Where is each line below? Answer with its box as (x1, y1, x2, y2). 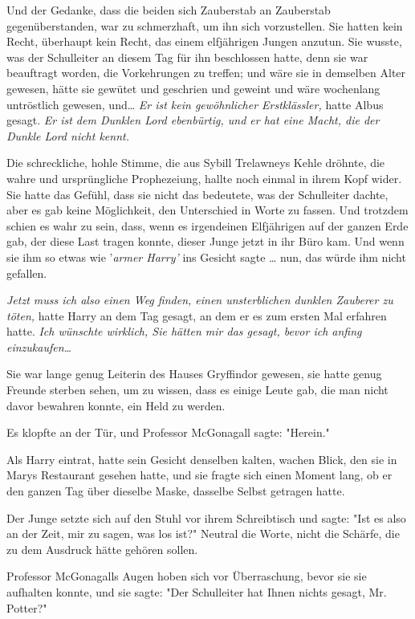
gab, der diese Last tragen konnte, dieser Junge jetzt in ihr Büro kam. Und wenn (6, 233, 405, 250)
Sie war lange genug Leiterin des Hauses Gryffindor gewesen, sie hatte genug (6, 365, 382, 382)
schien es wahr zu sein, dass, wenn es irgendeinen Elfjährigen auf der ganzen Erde (6, 217, 409, 234)
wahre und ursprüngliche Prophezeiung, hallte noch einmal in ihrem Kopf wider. (6, 169, 402, 186)
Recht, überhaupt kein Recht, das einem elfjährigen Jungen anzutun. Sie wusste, (6, 33, 402, 50)
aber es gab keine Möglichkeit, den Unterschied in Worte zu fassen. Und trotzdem (6, 202, 409, 218)
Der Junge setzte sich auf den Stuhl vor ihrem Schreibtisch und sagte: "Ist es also (6, 509, 406, 526)
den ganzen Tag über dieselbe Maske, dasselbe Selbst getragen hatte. (6, 483, 345, 499)
